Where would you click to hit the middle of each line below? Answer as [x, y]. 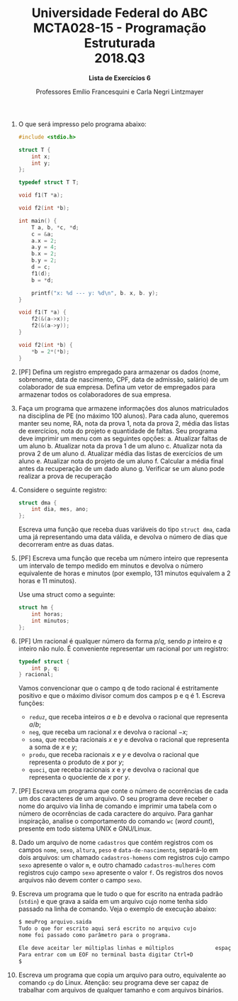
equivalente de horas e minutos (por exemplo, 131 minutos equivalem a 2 [124, 573]
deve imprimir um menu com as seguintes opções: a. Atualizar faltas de [123, 438]
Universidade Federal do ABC [120, 13]
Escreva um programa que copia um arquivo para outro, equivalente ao [122, 975]
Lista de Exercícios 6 [120, 78]
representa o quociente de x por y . [79, 778]
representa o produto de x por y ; [76, 762]
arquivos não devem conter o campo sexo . [80, 880]
